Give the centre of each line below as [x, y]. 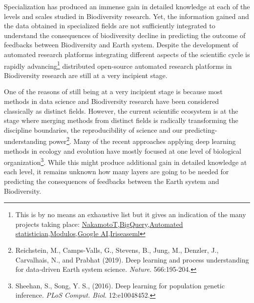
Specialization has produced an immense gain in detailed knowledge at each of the [127, 6]
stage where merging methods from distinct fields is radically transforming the [121, 120]
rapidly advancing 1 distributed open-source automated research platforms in [118, 65]
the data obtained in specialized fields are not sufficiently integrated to [110, 26]
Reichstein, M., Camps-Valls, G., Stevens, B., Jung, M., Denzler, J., [117, 250]
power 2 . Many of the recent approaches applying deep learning [142, 141]
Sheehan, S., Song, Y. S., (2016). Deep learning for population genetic [120, 285]
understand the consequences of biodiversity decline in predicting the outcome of [125, 35]
